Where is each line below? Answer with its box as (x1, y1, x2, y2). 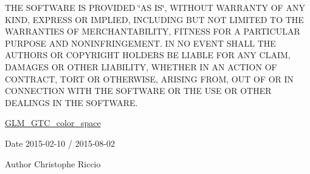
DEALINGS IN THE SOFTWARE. (5, 96, 138, 109)
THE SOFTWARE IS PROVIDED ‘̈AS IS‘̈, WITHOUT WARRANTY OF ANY (5, 1, 305, 13)
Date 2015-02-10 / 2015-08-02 (5, 136, 115, 149)
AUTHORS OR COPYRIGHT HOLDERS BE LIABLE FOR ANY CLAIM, (5, 49, 291, 61)
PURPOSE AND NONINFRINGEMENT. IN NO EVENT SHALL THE (5, 36, 276, 49)
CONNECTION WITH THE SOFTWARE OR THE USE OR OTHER (5, 84, 272, 97)
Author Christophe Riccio (5, 157, 101, 170)
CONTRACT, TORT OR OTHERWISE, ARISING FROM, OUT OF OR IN (5, 72, 294, 85)
